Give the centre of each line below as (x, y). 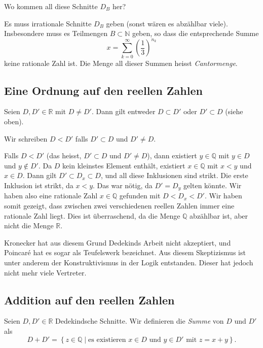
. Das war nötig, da (123, 185)
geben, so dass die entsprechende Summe (195, 33)
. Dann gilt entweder (123, 111)
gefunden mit (140, 196)
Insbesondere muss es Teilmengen (56, 33)
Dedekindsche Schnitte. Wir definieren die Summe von (140, 321)
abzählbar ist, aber (219, 215)
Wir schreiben (26, 138)
